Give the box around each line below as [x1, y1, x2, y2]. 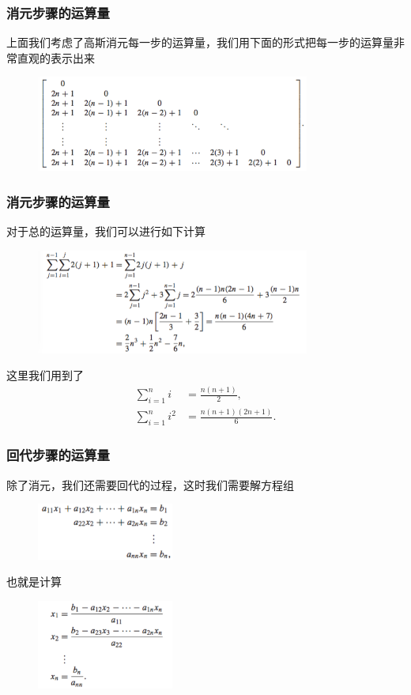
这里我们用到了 [6, 367, 84, 383]
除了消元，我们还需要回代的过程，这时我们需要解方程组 [6, 476, 294, 493]
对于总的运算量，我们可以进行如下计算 [6, 222, 205, 239]
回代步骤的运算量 [6, 445, 110, 465]
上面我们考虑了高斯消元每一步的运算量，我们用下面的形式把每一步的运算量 [6, 34, 394, 51]
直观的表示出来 [17, 49, 95, 66]
